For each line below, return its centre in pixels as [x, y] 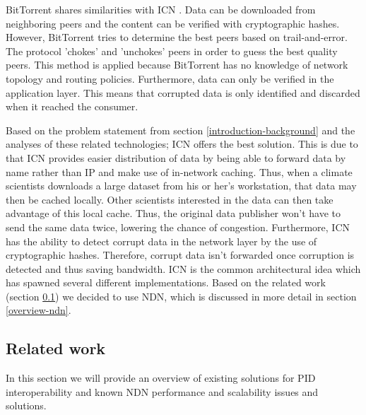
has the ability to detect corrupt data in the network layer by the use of [161, 241]
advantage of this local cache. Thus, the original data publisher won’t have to [173, 213]
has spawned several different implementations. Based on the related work [166, 282]
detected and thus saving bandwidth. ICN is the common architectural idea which [183, 268]
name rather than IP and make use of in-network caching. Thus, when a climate [179, 171]
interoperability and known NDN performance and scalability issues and [162, 391]
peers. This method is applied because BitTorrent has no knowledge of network [177, 65]
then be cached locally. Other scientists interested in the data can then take [170, 199]
